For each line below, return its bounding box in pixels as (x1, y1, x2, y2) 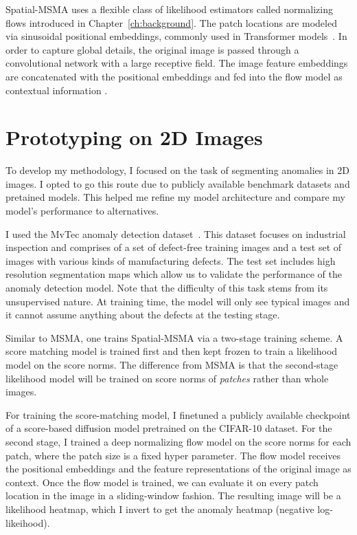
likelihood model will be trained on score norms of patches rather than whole (5, 371, 329, 385)
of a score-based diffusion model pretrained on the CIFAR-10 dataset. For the (5, 421, 332, 435)
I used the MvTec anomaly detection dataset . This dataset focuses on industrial (5, 226, 346, 241)
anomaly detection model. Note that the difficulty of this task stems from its (5, 281, 328, 295)
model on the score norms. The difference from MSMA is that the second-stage (5, 358, 338, 371)
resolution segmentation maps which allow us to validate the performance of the (5, 267, 343, 281)
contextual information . (5, 83, 108, 97)
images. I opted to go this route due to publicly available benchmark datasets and (5, 176, 350, 190)
